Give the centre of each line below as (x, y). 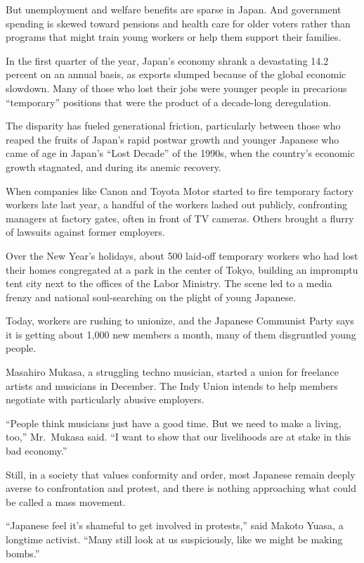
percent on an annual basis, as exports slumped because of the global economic (176, 74)
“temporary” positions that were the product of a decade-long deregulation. (169, 102)
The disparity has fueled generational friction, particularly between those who (173, 126)
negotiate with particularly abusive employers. (105, 399)
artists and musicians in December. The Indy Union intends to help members (172, 385)
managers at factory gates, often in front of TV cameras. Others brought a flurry (180, 218)
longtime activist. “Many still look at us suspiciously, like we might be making (174, 539)
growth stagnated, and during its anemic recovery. (113, 166)
